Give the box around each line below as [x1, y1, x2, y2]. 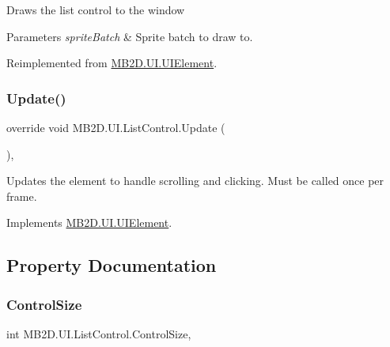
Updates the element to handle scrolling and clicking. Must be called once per [6, 172, 384, 189]
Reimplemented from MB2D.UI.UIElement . [6, 55, 218, 71]
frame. [6, 187, 37, 204]
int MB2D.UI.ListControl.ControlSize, [6, 325, 191, 341]
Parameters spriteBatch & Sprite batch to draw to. [6, 28, 253, 44]
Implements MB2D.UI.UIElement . [6, 214, 172, 231]
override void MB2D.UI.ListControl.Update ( [6, 119, 225, 135]
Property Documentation [6, 253, 217, 277]
